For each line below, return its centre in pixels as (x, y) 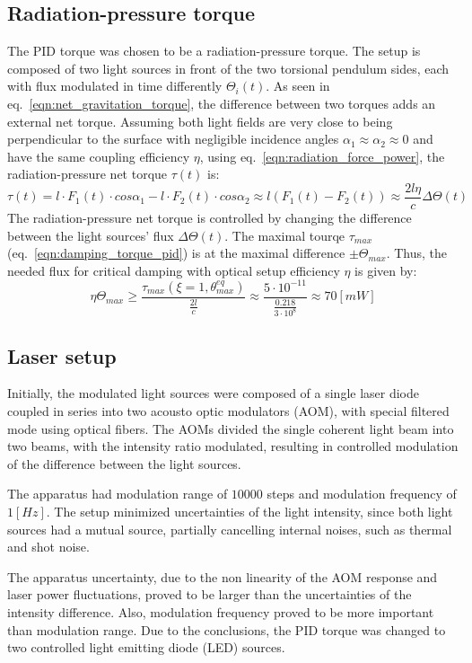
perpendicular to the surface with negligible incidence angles (173, 139)
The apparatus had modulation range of (118, 494)
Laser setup (62, 355)
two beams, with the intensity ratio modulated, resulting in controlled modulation (233, 446)
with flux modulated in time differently (115, 86)
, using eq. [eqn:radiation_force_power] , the (322, 156)
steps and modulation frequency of (362, 494)
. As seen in (298, 86)
